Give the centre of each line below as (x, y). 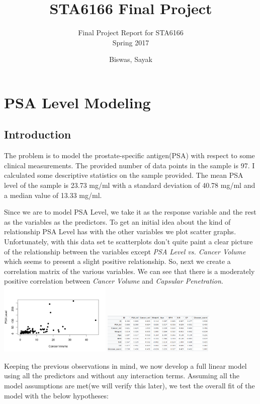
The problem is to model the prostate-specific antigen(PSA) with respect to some (129, 155)
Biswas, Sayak (131, 59)
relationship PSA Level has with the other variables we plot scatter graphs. (120, 231)
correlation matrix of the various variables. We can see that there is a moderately (129, 271)
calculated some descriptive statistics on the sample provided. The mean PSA (124, 175)
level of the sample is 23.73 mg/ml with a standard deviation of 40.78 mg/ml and (130, 185)
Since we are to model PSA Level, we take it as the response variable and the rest (130, 212)
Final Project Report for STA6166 (131, 32)
